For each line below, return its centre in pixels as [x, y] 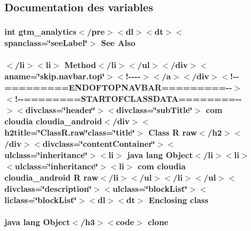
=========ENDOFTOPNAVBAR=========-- [118, 87]
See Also [118, 42]
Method [80, 65]
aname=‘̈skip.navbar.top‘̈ [55, 76]
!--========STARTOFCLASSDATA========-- [128, 99]
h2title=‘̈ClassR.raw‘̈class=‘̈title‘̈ [70, 132]
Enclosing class [178, 199]
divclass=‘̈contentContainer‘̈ [99, 143]
